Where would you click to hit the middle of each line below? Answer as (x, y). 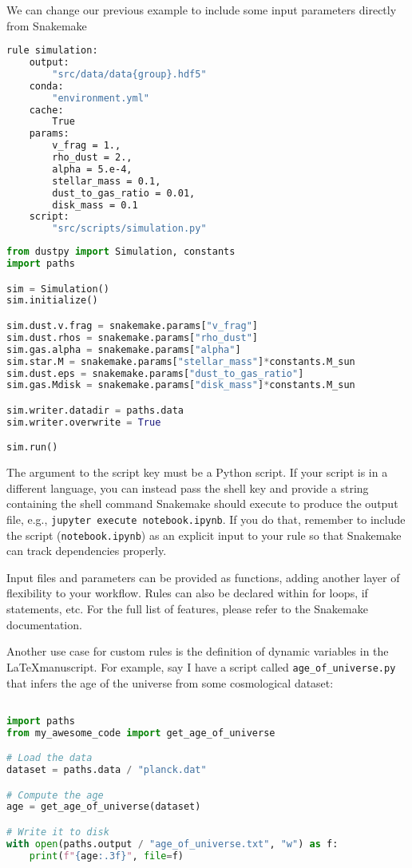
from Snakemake (47, 25)
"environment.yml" (101, 98)
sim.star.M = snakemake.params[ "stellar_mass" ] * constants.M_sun (181, 361)
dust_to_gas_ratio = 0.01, (124, 193)
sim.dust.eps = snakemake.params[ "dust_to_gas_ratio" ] (155, 373)
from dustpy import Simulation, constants (121, 252)
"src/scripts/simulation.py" (129, 229)
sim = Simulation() (58, 289)
